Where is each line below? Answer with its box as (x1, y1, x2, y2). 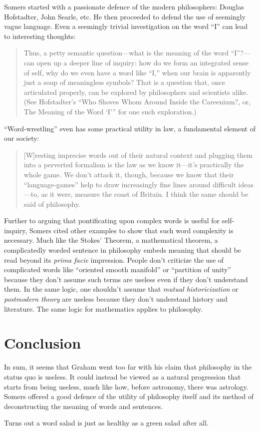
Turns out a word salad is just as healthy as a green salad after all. (4, 418, 209, 428)
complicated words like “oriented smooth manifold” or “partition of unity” (4, 264, 231, 275)
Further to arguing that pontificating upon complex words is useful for (4, 215, 220, 226)
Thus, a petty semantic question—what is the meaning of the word (23, 47, 229, 58)
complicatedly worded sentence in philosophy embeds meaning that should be (4, 245, 241, 255)
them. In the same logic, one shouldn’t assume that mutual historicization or (4, 284, 239, 294)
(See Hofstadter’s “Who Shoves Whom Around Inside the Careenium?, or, (23, 96, 251, 107)
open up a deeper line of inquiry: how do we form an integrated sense (36, 57, 249, 67)
